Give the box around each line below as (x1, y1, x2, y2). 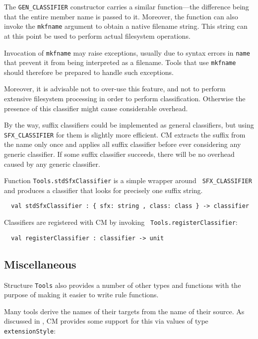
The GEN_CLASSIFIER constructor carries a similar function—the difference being (4, 1, 249, 11)
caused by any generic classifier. (4, 158, 100, 169)
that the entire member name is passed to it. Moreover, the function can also (4, 11, 238, 21)
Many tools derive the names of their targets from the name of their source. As (4, 306, 245, 316)
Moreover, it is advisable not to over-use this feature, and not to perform (4, 83, 226, 94)
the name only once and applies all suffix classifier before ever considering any (4, 139, 241, 149)
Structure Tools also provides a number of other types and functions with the (4, 279, 241, 290)
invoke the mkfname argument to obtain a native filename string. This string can (4, 21, 248, 31)
